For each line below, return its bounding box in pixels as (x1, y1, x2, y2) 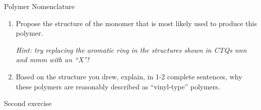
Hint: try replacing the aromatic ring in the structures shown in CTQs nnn (16, 44, 247, 55)
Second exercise (4, 98, 52, 108)
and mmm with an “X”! (16, 54, 89, 65)
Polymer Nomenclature (4, 1, 75, 11)
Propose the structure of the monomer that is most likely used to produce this (16, 18, 257, 28)
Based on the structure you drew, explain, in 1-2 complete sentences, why (16, 71, 242, 81)
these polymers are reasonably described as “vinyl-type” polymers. (16, 81, 220, 91)
